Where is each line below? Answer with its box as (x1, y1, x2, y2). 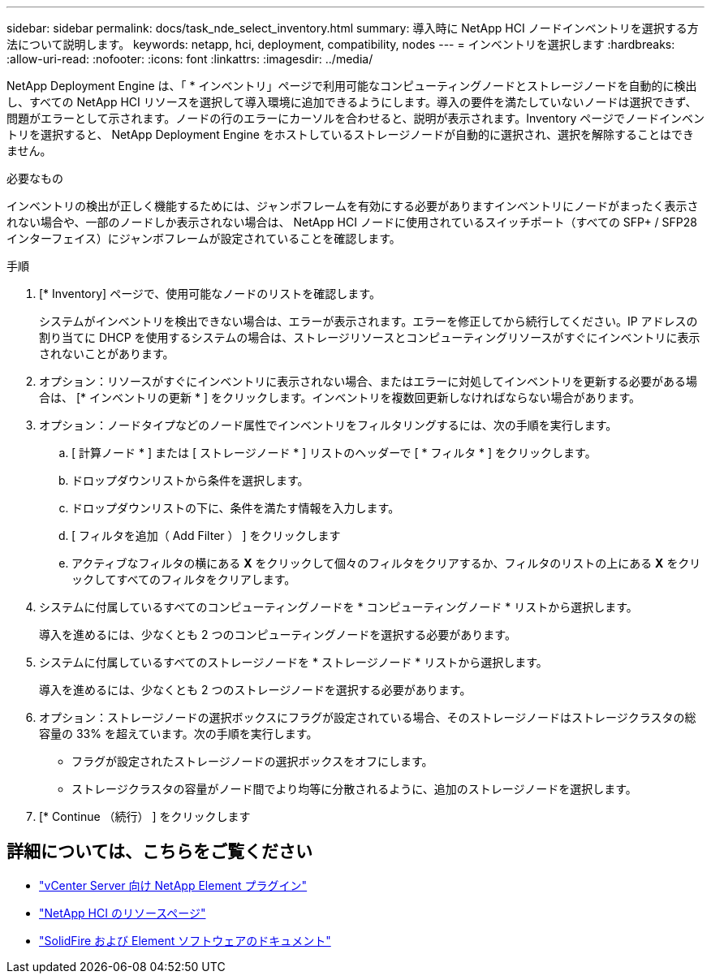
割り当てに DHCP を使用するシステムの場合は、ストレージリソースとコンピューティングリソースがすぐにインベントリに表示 (39, 330, 700, 344)
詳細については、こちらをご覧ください (6, 841, 312, 862)
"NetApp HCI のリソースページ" (39, 905, 206, 920)
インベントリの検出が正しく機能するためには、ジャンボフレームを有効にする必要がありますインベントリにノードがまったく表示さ (6, 199, 699, 213)
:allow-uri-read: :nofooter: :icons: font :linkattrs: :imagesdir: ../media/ (6, 52, 373, 66)
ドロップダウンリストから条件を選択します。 (71, 473, 309, 487)
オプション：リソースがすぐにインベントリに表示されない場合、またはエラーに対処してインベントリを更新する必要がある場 (39, 374, 697, 388)
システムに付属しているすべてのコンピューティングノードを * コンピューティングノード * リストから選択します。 (39, 600, 638, 614)
